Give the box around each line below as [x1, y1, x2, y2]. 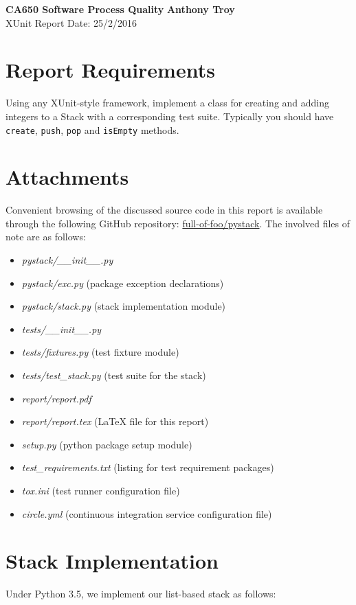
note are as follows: [5, 229, 86, 244]
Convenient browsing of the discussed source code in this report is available [5, 203, 323, 217]
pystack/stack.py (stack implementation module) [21, 299, 226, 313]
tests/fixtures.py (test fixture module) [21, 345, 179, 359]
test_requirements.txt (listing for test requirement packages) [21, 460, 274, 475]
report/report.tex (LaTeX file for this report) [21, 414, 209, 429]
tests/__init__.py [21, 321, 102, 336]
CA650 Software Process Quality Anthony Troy [5, 2, 235, 16]
